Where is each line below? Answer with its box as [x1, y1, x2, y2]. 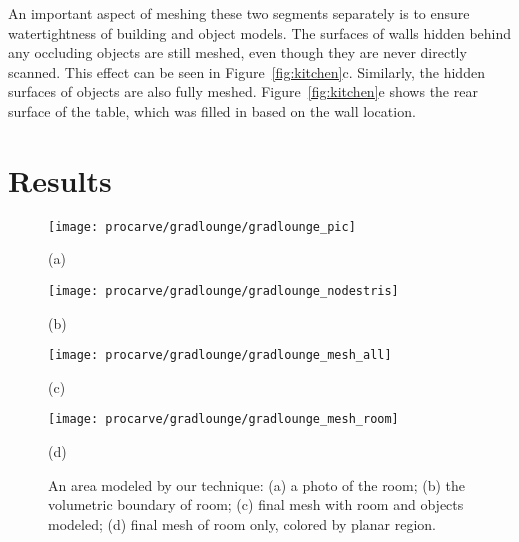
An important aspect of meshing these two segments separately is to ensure [8, 3, 470, 23]
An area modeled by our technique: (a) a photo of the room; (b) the [48, 474, 466, 495]
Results [8, 159, 112, 200]
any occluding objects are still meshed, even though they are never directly [8, 42, 467, 63]
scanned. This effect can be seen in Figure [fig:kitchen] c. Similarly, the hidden [8, 61, 485, 82]
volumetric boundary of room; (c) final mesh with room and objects [48, 494, 464, 515]
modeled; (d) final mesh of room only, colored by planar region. [48, 513, 436, 534]
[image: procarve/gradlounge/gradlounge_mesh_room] [48, 412, 399, 427]
